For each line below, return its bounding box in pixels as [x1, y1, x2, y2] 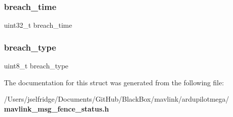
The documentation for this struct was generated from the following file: [4, 77, 224, 87]
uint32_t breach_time [4, 20, 72, 30]
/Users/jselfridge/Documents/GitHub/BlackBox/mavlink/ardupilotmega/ [4, 94, 230, 104]
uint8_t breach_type [4, 60, 69, 71]
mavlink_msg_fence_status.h [4, 103, 109, 114]
